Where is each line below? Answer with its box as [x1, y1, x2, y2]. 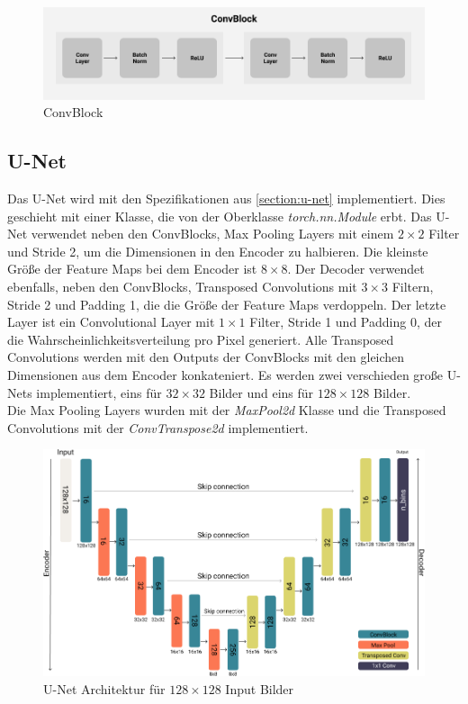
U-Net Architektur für [43, 679, 166, 698]
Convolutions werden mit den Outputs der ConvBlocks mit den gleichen [7, 347, 405, 366]
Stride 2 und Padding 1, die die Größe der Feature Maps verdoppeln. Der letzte [7, 294, 446, 313]
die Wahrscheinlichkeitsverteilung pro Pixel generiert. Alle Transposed [7, 329, 394, 348]
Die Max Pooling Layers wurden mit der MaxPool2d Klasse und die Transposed [7, 401, 446, 420]
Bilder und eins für [209, 383, 314, 402]
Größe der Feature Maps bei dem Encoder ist [7, 259, 257, 278]
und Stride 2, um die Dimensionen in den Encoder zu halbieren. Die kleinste [7, 241, 428, 260]
